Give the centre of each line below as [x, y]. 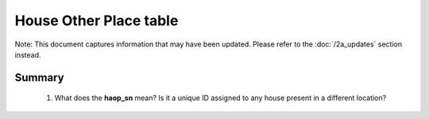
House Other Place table [97, 20]
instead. [28, 54]
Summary [39, 78]
